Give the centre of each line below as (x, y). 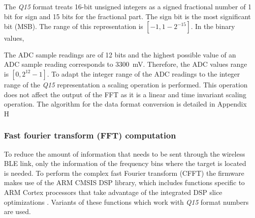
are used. (17, 211)
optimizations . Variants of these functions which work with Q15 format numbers (126, 202)
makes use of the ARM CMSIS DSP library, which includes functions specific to (125, 182)
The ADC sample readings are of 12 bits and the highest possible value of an (120, 54)
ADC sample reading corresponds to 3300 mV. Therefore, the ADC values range (126, 64)
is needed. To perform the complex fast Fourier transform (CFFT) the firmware (124, 173)
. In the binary (213, 26)
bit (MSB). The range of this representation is (74, 26)
